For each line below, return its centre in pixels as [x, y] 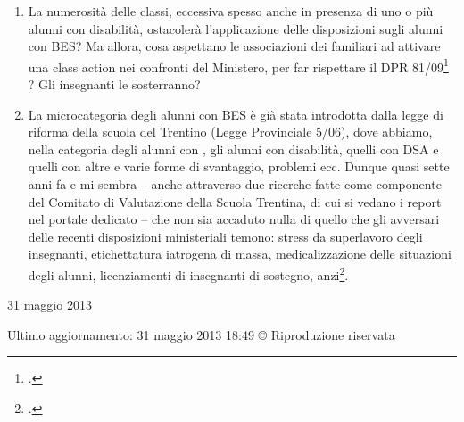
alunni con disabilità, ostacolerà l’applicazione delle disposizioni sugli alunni [236, 28]
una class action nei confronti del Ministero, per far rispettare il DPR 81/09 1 [238, 65]
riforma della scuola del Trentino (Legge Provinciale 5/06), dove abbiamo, [230, 132]
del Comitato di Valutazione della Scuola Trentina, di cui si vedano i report [235, 201]
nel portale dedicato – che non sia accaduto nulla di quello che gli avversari [234, 219]
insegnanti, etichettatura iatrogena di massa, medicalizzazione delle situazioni [240, 254]
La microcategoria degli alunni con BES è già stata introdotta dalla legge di [236, 114]
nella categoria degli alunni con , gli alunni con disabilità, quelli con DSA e [233, 149]
